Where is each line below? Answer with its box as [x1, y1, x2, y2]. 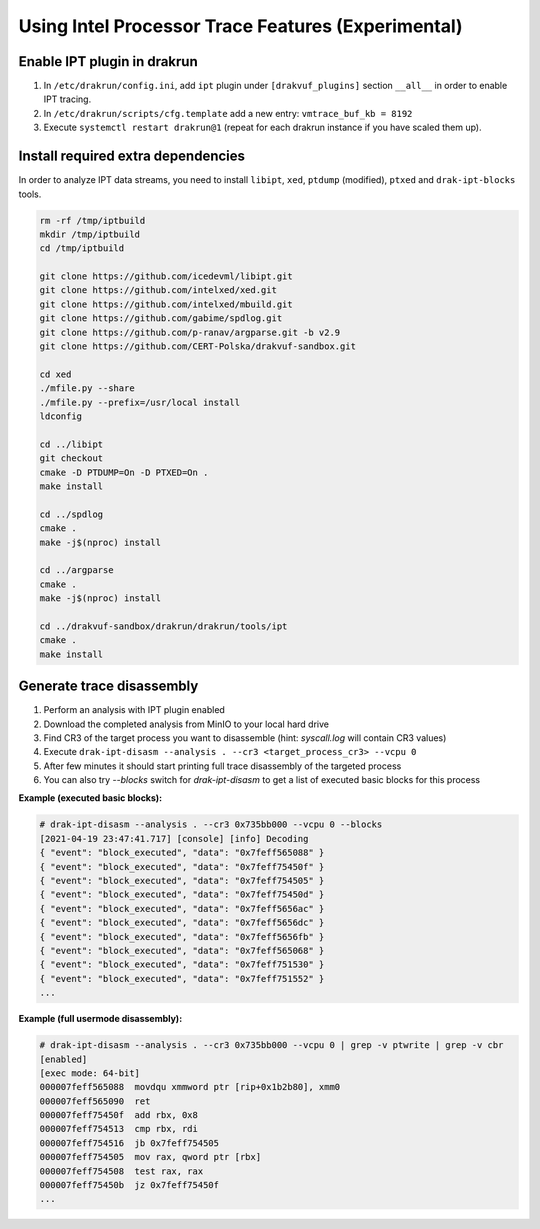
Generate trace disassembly [18, 678, 199, 695]
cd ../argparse [39, 565, 114, 576]
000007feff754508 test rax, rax [39, 1165, 204, 1177]
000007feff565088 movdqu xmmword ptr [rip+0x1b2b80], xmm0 [39, 1081, 341, 1093]
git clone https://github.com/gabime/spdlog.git [39, 313, 283, 324]
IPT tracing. [43, 93, 92, 105]
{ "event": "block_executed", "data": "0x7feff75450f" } [39, 861, 325, 872]
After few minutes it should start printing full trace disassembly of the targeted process [43, 760, 402, 772]
